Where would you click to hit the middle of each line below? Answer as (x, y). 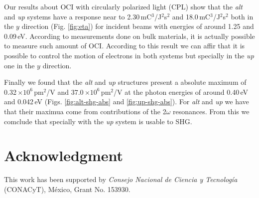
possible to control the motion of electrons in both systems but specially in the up (129, 55)
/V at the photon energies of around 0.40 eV (181, 92)
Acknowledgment (64, 155)
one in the (19, 65)
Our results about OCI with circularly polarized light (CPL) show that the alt (124, 6)
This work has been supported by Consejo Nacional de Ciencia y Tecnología (121, 179)
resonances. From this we (211, 111)
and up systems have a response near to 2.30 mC (78, 16)
